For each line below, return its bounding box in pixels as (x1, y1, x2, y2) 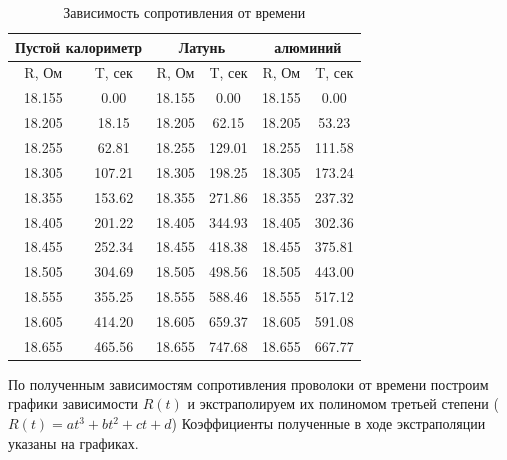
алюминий (274, 36, 342, 57)
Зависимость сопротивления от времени (63, 2, 306, 22)
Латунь (178, 36, 226, 57)
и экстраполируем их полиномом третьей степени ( (187, 393, 499, 414)
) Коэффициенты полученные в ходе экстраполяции (171, 413, 486, 433)
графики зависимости (8, 393, 139, 414)
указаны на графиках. (8, 432, 139, 453)
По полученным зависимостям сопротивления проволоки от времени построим (8, 373, 489, 394)
